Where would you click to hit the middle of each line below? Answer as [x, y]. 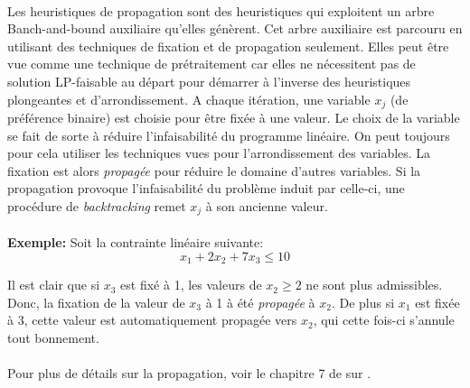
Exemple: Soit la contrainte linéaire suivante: [136, 242]
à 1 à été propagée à [260, 302]
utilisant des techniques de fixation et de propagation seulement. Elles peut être [228, 46]
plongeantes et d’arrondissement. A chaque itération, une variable [189, 99]
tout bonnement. [53, 337]
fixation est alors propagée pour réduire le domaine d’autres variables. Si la [214, 170]
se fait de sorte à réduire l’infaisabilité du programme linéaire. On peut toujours [229, 135]
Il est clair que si [54, 285]
